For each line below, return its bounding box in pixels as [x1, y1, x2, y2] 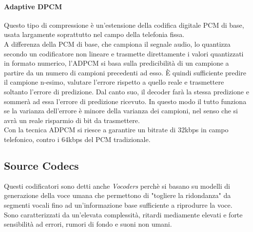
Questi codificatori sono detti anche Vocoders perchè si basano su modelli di [4, 180, 230, 191]
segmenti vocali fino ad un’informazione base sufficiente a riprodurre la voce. [4, 199, 233, 210]
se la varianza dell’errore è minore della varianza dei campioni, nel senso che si [4, 106, 238, 116]
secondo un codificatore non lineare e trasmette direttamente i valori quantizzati [4, 48, 244, 58]
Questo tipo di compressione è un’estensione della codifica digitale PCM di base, [4, 19, 244, 30]
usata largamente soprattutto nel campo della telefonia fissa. [4, 29, 185, 39]
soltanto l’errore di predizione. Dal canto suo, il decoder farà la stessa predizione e [4, 86, 249, 96]
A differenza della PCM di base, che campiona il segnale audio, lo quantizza [4, 38, 231, 49]
